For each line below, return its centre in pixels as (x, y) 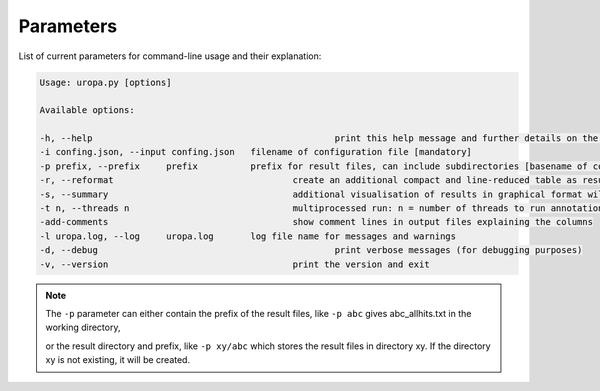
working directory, (83, 327)
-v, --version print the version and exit (234, 264)
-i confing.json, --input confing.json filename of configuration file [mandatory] (255, 152)
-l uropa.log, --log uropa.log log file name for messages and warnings (248, 236)
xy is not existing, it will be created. (117, 360)
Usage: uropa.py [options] (105, 82)
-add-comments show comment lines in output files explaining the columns (316, 222)
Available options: (87, 110)
